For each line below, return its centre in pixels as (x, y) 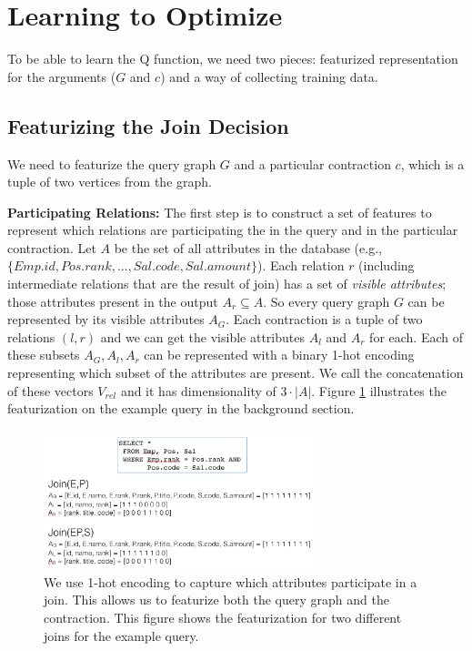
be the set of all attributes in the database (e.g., (248, 247)
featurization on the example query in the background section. (181, 408)
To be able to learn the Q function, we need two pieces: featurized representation (233, 59)
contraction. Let (52, 247)
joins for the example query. (121, 635)
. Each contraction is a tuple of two (324, 319)
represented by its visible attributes (106, 319)
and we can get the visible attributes (202, 336)
